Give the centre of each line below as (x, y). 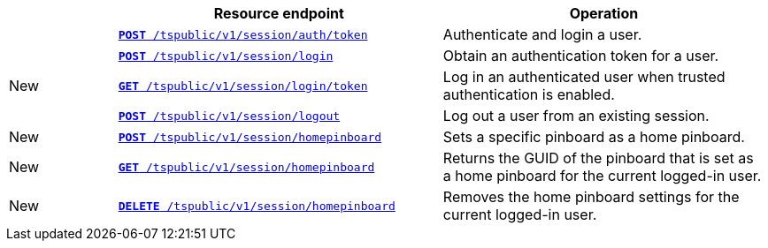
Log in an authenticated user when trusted (584, 77)
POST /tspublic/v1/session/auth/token (243, 34)
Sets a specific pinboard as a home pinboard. (594, 137)
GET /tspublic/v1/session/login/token (243, 86)
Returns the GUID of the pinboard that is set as (598, 158)
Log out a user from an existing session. (576, 116)
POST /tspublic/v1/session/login (226, 56)
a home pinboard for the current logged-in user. (602, 176)
